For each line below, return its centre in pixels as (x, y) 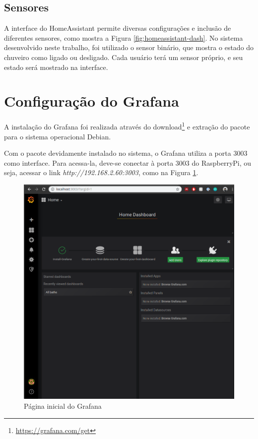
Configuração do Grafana (92, 101)
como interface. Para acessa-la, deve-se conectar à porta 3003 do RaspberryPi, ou (128, 162)
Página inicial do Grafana (63, 406)
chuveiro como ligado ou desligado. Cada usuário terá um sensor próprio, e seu (124, 57)
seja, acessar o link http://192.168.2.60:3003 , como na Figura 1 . (101, 172)
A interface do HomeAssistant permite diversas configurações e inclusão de (118, 28)
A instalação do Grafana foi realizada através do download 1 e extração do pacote (127, 126)
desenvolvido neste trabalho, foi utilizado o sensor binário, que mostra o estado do (129, 47)
